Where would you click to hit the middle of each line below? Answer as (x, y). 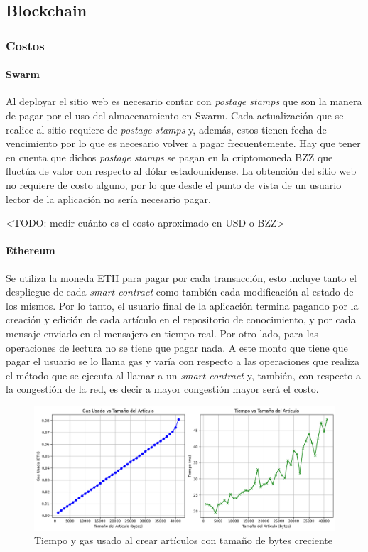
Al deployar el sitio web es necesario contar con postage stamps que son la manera (184, 101)
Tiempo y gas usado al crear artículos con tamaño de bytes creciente (184, 540)
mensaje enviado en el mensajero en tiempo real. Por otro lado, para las (162, 333)
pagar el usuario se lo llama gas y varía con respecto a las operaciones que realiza (183, 361)
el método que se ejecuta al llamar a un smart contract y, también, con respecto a (183, 375)
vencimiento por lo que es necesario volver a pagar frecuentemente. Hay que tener (183, 143)
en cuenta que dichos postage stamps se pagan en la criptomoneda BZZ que (169, 157)
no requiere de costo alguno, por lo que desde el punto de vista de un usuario (174, 184)
